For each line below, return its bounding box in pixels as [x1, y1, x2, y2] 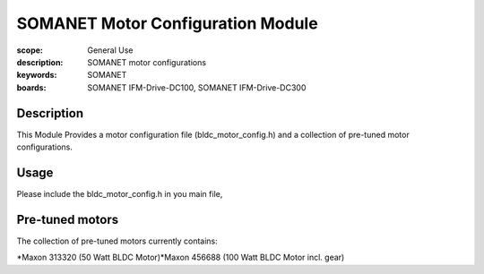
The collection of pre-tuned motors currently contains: [16, 235, 219, 246]
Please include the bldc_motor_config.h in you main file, [16, 188, 223, 199]
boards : [16, 81, 47, 93]
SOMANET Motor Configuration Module [16, 13, 318, 33]
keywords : [16, 70, 57, 81]
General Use [87, 45, 134, 56]
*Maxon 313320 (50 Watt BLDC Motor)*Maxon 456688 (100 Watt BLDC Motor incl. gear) [16, 252, 345, 263]
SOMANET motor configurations [87, 56, 206, 67]
